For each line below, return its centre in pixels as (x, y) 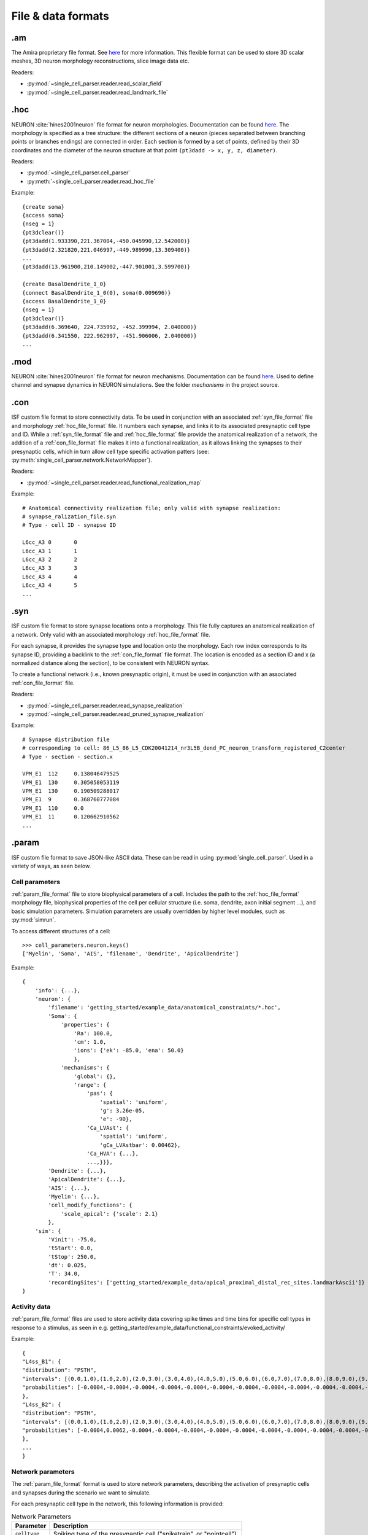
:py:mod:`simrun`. (34, 920)
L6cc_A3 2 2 (50, 559)
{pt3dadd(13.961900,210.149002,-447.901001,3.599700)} (106, 267)
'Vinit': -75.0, (72, 1239)
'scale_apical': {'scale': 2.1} (110, 1214)
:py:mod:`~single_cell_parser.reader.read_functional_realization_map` (114, 483)
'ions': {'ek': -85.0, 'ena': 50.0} (129, 1051)
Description (71, 1526)
